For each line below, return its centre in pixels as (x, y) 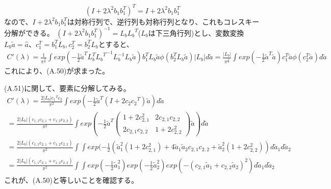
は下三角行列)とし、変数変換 (196, 32)
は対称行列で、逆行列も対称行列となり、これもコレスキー (163, 21)
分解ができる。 (29, 32)
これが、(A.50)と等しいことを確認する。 (71, 180)
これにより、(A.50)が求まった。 (57, 71)
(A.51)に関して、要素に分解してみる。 (67, 88)
